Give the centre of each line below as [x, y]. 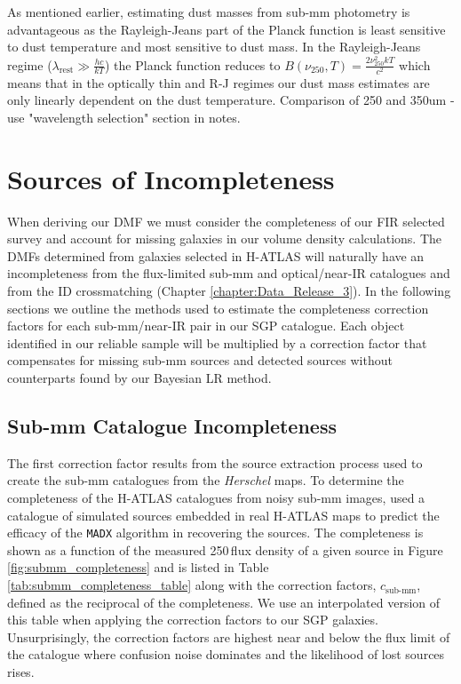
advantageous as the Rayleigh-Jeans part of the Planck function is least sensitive [227, 29]
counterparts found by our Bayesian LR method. [139, 378]
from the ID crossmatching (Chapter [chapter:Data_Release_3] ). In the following [229, 291]
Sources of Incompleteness [171, 178]
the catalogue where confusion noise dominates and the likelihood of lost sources [226, 654]
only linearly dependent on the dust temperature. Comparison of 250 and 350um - [231, 100]
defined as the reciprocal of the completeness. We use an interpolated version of [224, 602]
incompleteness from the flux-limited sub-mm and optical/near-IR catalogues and [229, 273]
